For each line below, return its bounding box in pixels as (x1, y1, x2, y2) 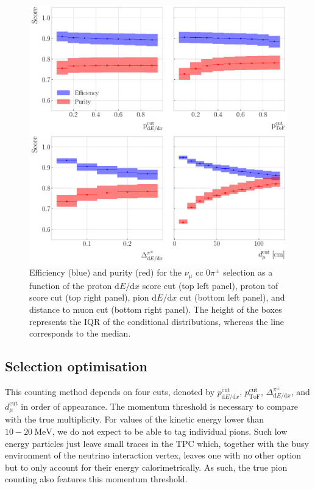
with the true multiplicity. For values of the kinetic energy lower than (5, 413, 264, 426)
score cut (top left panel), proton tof (142, 279, 278, 291)
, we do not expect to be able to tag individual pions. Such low (52, 424, 288, 437)
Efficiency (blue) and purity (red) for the (29, 266, 182, 279)
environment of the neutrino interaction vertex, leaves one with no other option (5, 449, 302, 462)
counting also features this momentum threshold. (5, 473, 188, 485)
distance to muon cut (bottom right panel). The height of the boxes (29, 303, 282, 316)
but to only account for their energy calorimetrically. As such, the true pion (5, 460, 288, 473)
